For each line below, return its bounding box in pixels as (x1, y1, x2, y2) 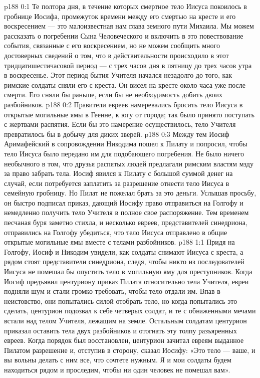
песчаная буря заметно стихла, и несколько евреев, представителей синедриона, (4, 217, 247, 228)
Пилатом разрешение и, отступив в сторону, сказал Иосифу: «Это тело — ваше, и (4, 344, 255, 355)
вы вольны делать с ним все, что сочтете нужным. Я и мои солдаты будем (4, 354, 231, 365)
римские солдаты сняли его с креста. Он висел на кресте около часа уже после (4, 79, 246, 90)
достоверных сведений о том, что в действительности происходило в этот (4, 50, 229, 60)
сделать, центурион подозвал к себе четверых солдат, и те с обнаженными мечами (4, 305, 256, 316)
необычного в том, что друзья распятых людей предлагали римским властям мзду (4, 158, 253, 168)
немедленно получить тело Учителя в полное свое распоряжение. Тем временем (4, 207, 249, 218)
